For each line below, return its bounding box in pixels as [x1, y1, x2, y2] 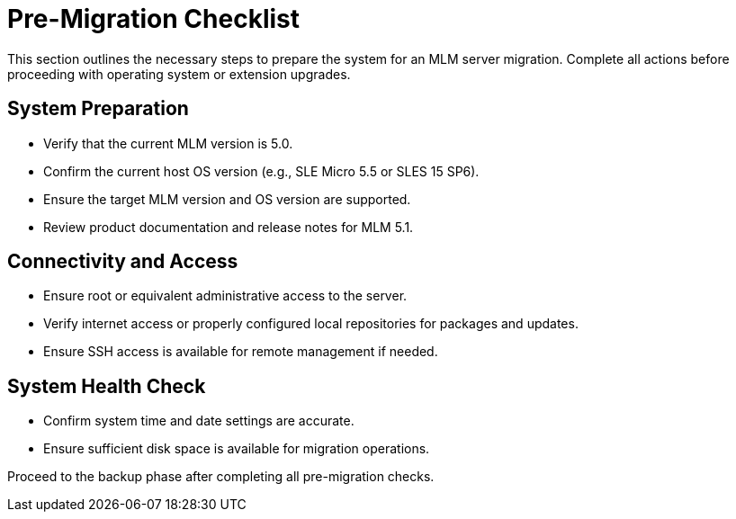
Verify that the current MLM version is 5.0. [43, 135, 293, 151]
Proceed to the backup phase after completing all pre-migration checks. [7, 469, 435, 485]
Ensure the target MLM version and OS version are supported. [43, 191, 411, 207]
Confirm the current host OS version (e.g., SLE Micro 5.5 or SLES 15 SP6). [43, 163, 480, 179]
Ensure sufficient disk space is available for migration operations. [43, 441, 430, 457]
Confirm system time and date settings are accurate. [43, 413, 355, 429]
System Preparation [7, 97, 189, 121]
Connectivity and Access [7, 250, 238, 273]
